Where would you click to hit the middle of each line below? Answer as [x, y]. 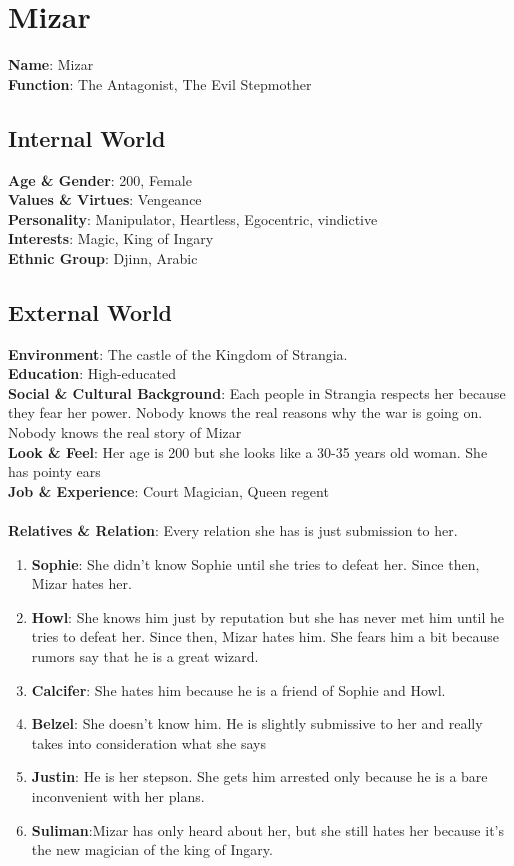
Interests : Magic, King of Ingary [111, 238]
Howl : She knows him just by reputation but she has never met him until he [268, 616]
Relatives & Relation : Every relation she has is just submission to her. [233, 530]
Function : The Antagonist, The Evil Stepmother [160, 83]
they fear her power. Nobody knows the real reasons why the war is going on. [245, 412]
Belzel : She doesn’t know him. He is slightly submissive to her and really [257, 723]
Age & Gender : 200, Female [100, 179]
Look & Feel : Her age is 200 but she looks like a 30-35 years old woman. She [248, 451]
